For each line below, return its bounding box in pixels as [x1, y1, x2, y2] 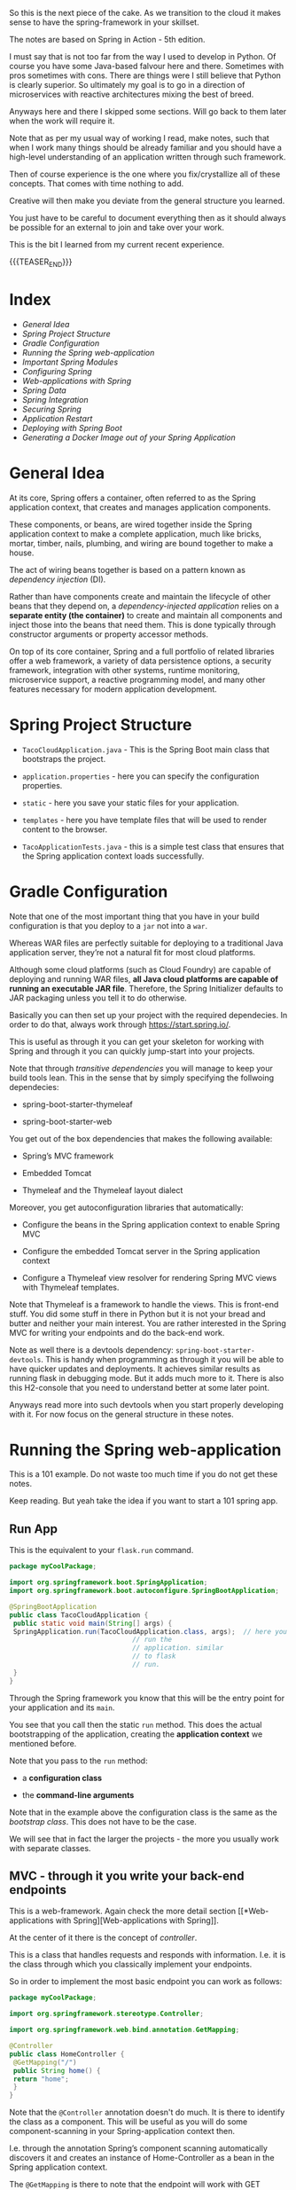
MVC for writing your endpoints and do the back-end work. [9, 1327, 225, 1338]
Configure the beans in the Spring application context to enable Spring [21, 1219, 281, 1229]
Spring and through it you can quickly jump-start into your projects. [9, 1046, 255, 1056]
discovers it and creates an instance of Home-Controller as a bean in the [9, 2153, 275, 2163]
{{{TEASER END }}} [9, 256, 73, 269]
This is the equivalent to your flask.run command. [9, 1545, 194, 1556]
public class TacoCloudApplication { [9, 1610, 149, 1620]
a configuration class [21, 1772, 103, 1783]
